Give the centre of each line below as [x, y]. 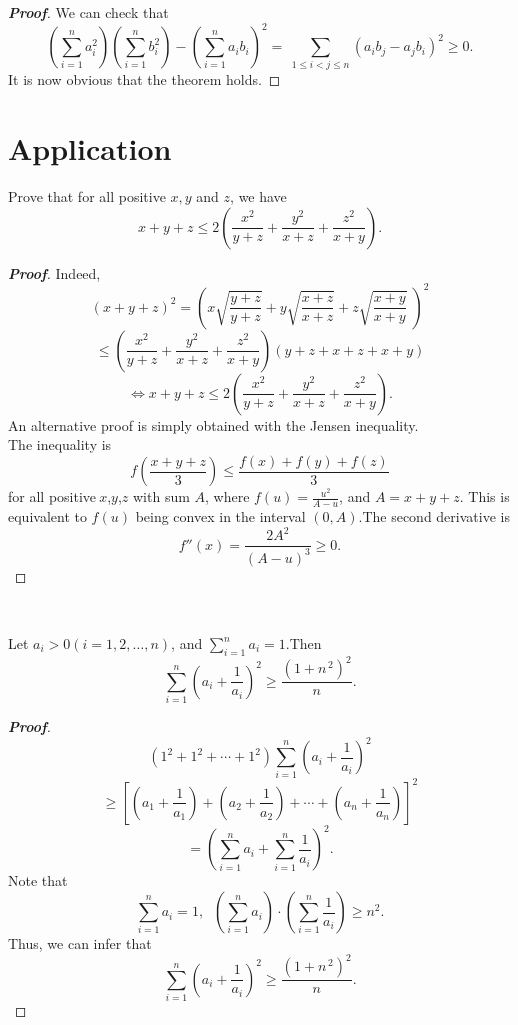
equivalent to [47, 516]
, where [227, 496]
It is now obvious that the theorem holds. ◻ [144, 79]
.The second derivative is [434, 516]
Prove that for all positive [87, 196]
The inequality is [60, 444]
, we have [258, 196]
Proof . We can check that [88, 12]
